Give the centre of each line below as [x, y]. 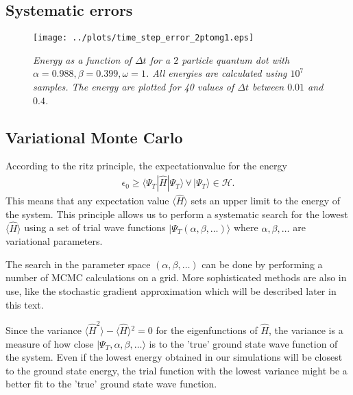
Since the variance [44, 330]
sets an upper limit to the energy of [266, 201]
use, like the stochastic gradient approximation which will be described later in [171, 291]
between [268, 87]
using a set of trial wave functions [95, 227]
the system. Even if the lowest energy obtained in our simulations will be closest [174, 357]
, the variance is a [306, 330]
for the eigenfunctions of [207, 330]
